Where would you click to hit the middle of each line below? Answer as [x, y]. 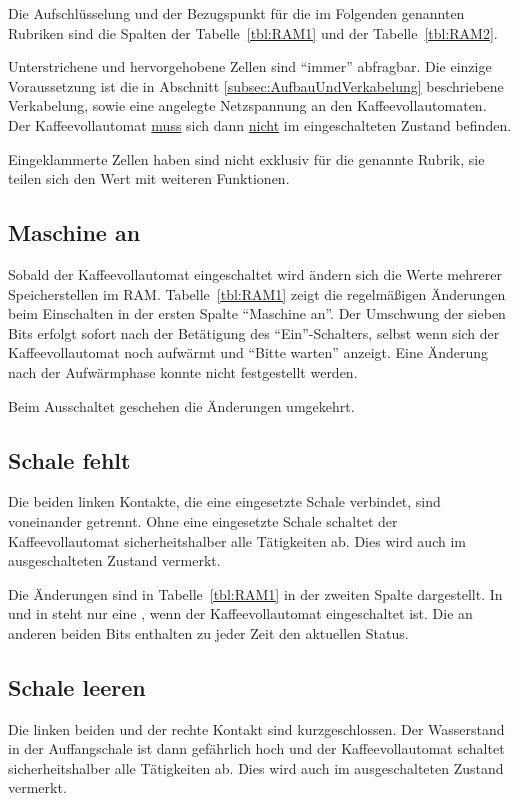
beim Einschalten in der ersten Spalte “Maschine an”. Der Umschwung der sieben [257, 313]
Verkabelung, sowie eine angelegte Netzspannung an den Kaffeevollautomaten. [247, 105]
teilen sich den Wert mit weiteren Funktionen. [149, 178]
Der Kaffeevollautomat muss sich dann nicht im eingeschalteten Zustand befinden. [260, 124]
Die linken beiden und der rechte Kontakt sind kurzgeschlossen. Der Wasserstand [256, 728]
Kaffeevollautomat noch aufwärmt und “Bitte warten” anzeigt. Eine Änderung [248, 352]
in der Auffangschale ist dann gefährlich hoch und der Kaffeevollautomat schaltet [256, 748]
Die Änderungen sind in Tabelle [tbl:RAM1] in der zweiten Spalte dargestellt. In [255, 593]
